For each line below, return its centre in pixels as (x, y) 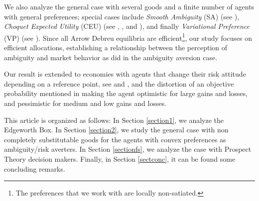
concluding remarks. (35, 168)
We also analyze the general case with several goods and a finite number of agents (129, 6)
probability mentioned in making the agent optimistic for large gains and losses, (126, 93)
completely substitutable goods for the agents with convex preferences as (115, 139)
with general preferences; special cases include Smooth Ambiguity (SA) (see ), (122, 16)
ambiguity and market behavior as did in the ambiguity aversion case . (111, 57)
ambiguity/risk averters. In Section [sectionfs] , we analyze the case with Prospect (128, 149)
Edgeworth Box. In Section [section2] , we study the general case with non (116, 130)
